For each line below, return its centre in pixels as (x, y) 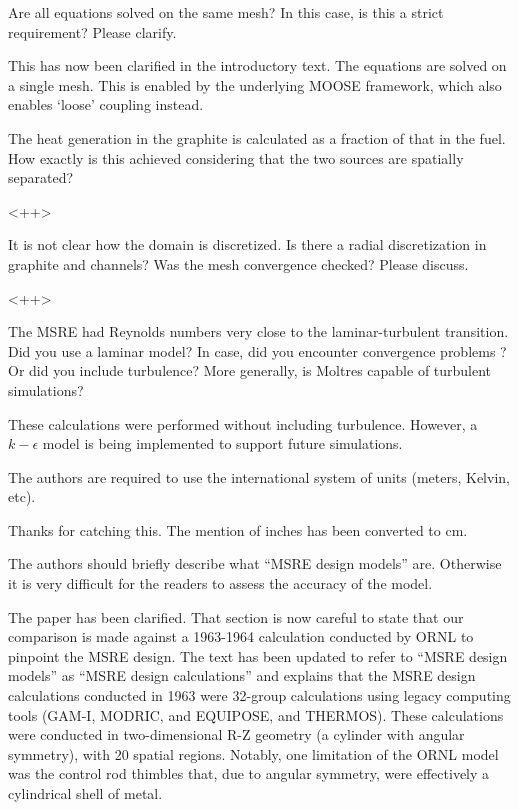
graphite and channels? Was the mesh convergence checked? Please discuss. (238, 263)
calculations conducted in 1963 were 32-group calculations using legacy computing (259, 695)
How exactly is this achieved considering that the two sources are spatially (236, 157)
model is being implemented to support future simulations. (222, 443)
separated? (41, 177)
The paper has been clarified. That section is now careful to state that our (236, 616)
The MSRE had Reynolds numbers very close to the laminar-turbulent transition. (258, 331)
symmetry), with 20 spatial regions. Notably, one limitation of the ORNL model (253, 753)
